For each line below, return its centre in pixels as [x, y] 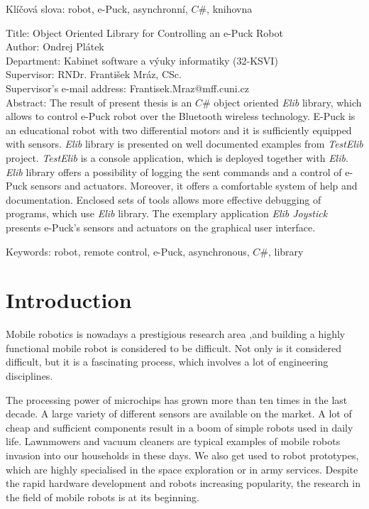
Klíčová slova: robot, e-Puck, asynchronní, [97, 9]
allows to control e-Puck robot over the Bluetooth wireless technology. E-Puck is [181, 116]
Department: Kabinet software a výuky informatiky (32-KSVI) [142, 60]
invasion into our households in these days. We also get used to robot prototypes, [182, 455]
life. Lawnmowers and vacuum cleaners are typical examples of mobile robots [173, 441]
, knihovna [230, 9]
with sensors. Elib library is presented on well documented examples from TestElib [184, 144]
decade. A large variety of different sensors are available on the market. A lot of [179, 414]
